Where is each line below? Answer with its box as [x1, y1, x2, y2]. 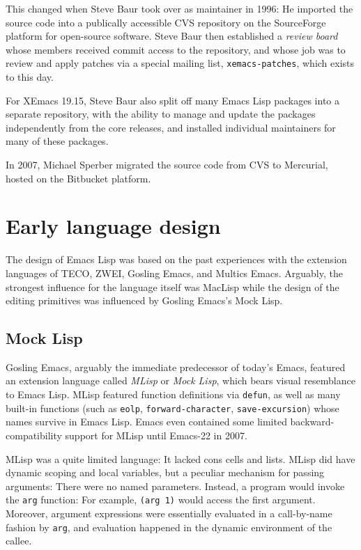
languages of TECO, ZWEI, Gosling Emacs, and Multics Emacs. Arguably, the [6, 265, 343, 280]
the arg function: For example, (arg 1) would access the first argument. [6, 492, 316, 507]
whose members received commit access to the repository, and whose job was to [6, 42, 346, 56]
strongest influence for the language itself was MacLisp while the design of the [6, 279, 339, 294]
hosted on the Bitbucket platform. [6, 171, 151, 185]
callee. [6, 533, 32, 548]
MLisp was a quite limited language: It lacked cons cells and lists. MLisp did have [6, 451, 355, 466]
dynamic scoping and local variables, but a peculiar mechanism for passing [6, 465, 325, 480]
